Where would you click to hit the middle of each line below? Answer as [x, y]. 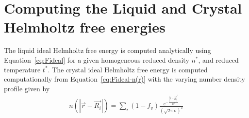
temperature [22, 69]
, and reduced [218, 59]
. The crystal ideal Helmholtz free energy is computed [128, 69]
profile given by [27, 88]
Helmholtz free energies [85, 27]
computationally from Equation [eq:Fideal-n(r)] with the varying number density [124, 79]
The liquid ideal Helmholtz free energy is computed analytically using [108, 50]
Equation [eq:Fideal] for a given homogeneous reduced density [97, 59]
